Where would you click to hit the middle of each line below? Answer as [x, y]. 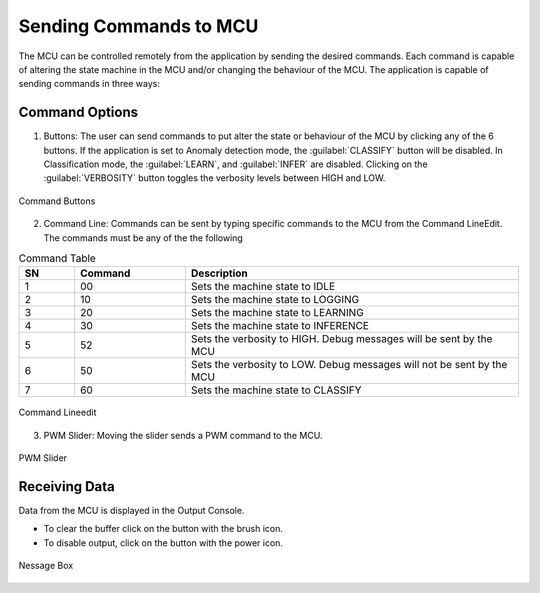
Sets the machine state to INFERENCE [280, 326]
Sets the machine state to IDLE [263, 287]
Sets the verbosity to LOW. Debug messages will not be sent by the [349, 365]
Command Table [57, 258]
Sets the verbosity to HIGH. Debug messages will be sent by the [341, 339]
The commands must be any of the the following [143, 237]
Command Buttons [57, 201]
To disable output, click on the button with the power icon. [163, 542]
